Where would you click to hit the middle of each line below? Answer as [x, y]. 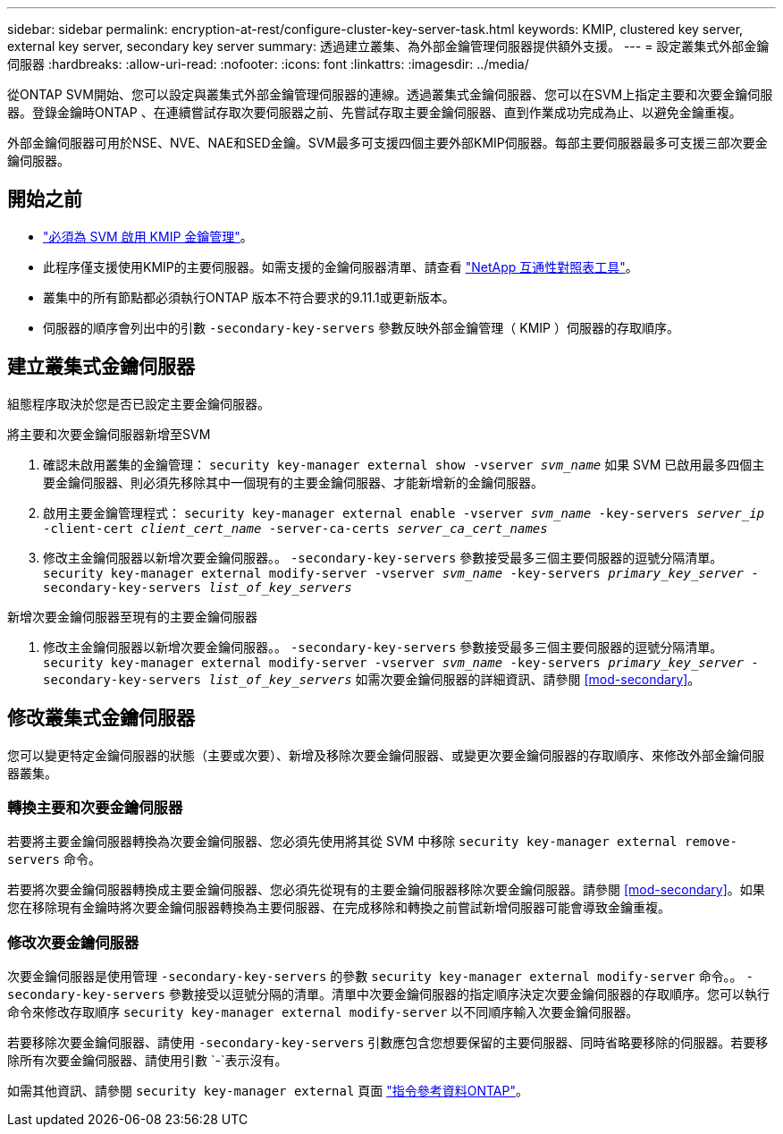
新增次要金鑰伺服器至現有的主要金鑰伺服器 [132, 616]
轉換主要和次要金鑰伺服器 [95, 807]
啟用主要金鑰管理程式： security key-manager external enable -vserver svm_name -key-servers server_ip [404, 512]
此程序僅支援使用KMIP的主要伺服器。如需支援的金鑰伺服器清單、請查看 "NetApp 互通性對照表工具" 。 [341, 267]
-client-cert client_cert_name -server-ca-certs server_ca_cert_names [295, 528]
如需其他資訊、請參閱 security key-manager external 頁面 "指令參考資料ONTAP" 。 [268, 1091]
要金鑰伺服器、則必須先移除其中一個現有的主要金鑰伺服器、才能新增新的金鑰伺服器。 [293, 482]
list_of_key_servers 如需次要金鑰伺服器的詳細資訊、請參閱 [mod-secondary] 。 [455, 679]
